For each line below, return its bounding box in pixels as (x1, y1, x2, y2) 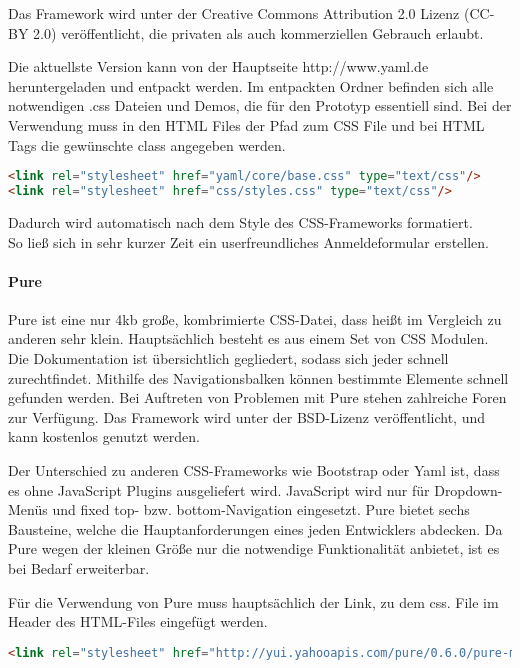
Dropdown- (434, 479, 503, 500)
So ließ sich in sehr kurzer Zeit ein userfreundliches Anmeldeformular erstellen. (8, 231, 489, 252)
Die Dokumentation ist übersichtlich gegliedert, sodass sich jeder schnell (8, 348, 449, 369)
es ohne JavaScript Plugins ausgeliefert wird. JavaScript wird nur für (8, 479, 430, 500)
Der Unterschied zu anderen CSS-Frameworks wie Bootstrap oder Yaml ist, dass (8, 460, 500, 481)
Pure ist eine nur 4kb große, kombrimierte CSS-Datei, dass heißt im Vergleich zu (8, 308, 502, 329)
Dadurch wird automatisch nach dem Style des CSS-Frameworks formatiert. (8, 211, 473, 232)
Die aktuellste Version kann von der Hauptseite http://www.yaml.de (8, 56, 429, 77)
